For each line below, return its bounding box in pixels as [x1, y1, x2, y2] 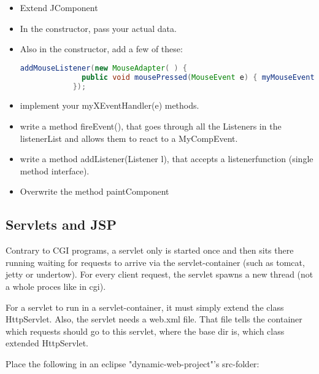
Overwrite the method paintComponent [20, 185, 169, 198]
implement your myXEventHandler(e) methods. [20, 99, 199, 112]
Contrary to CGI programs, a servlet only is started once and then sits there [6, 244, 294, 257]
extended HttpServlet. [6, 337, 89, 349]
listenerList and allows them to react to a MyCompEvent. [20, 131, 238, 144]
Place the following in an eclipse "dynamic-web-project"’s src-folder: [6, 357, 259, 370]
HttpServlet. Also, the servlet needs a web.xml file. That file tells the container [6, 313, 302, 325]
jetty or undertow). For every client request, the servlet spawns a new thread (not [6, 268, 313, 281]
